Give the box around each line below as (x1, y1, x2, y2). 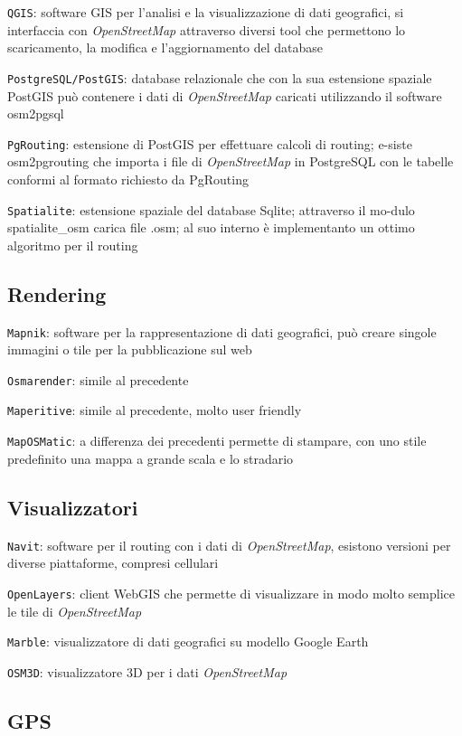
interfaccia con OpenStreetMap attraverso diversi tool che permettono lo (7, 20, 406, 39)
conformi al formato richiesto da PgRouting (7, 169, 249, 188)
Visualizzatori (7, 493, 138, 521)
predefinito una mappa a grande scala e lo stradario (7, 448, 294, 467)
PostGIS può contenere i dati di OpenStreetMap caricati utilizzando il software (7, 86, 442, 105)
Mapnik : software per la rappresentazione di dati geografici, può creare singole (7, 322, 437, 341)
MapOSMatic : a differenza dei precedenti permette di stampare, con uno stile (7, 431, 427, 450)
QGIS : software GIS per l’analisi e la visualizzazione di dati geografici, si (7, 3, 404, 21)
